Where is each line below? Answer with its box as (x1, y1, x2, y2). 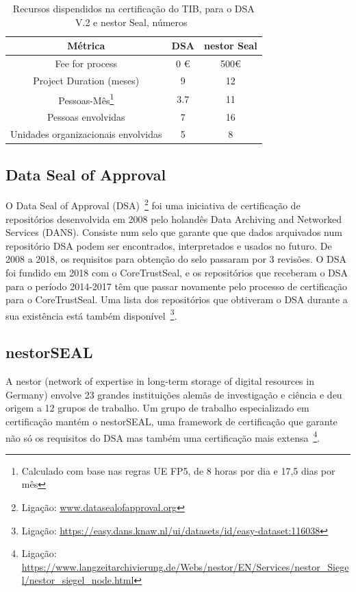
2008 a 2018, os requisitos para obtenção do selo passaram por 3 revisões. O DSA (5, 252, 346, 266)
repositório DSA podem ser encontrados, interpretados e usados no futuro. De (5, 238, 332, 252)
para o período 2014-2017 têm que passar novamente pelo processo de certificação (5, 279, 347, 293)
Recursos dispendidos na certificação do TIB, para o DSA (12, 1, 255, 15)
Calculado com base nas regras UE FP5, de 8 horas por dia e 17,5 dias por (21, 463, 335, 477)
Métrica (67, 38, 105, 53)
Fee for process (55, 56, 118, 71)
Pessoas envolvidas (47, 110, 125, 124)
